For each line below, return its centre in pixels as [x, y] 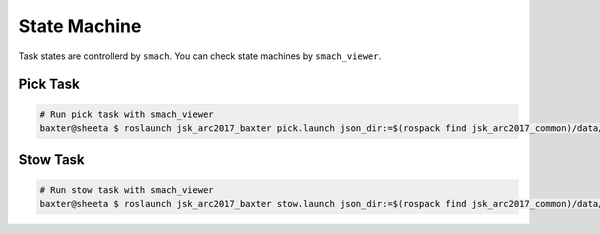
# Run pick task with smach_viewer [126, 114]
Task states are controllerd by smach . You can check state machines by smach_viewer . [200, 56]
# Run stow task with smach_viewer [126, 189]
